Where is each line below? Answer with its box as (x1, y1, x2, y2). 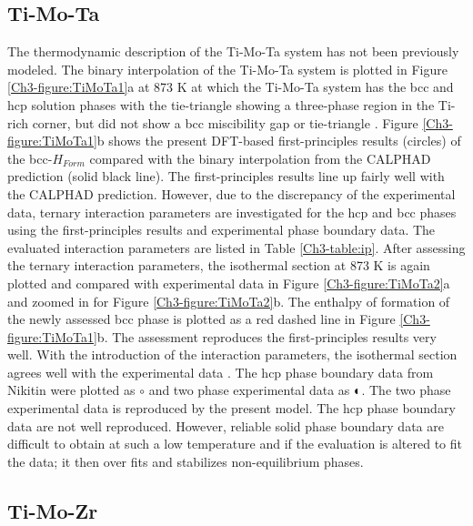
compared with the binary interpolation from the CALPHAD (89, 148, 431, 167)
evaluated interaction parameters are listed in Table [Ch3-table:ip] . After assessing (7, 238, 466, 257)
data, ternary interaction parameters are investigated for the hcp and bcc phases (7, 202, 457, 221)
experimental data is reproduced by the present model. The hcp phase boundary (7, 399, 456, 418)
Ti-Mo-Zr (7, 496, 98, 524)
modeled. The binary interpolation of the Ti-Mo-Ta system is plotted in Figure (7, 59, 448, 78)
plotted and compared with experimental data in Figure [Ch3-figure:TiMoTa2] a (7, 273, 450, 292)
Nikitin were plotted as (7, 380, 136, 400)
